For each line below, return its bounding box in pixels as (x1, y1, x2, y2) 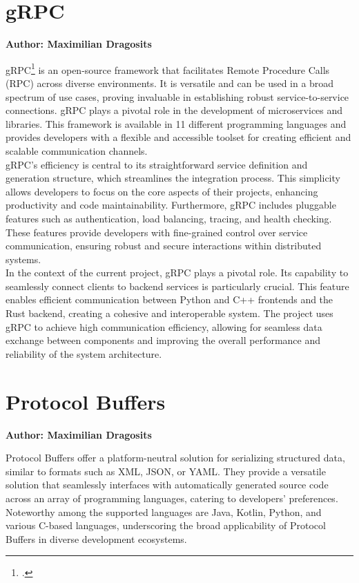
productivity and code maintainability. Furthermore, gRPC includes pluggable (6, 198, 336, 212)
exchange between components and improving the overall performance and (6, 333, 321, 347)
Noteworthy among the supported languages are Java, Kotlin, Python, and (6, 504, 322, 519)
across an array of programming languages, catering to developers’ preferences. (6, 490, 338, 505)
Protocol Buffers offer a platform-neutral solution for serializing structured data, (6, 450, 345, 465)
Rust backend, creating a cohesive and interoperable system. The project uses (6, 306, 333, 321)
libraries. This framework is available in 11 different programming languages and (6, 116, 347, 131)
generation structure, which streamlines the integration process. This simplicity (6, 171, 340, 185)
